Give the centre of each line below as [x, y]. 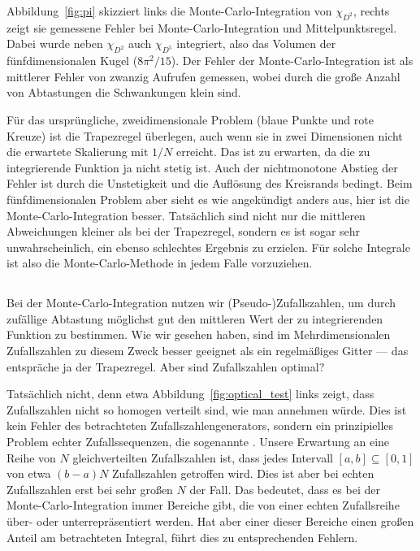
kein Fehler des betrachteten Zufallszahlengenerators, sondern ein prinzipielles [200, 425]
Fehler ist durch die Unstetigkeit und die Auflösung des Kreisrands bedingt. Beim [210, 183]
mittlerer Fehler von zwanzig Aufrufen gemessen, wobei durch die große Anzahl [204, 76]
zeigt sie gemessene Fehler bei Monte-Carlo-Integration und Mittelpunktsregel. [202, 27]
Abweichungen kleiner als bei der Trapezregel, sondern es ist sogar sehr [184, 231]
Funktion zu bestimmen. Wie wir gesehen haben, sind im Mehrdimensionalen [199, 334]
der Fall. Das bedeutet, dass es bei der [285, 489]
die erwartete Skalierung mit [78, 152]
